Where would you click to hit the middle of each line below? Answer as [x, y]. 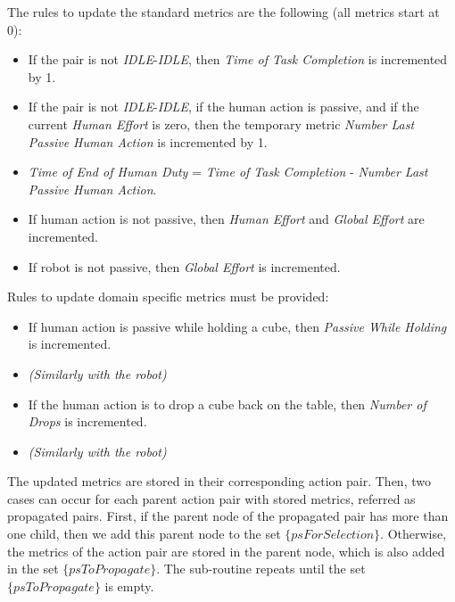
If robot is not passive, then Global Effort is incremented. [184, 266]
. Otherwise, [414, 534]
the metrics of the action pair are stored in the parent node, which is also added [226, 551]
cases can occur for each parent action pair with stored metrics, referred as [211, 498]
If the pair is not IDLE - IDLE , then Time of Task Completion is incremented [238, 59]
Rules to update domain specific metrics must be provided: [168, 297]
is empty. [129, 586]
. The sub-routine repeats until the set [261, 569]
